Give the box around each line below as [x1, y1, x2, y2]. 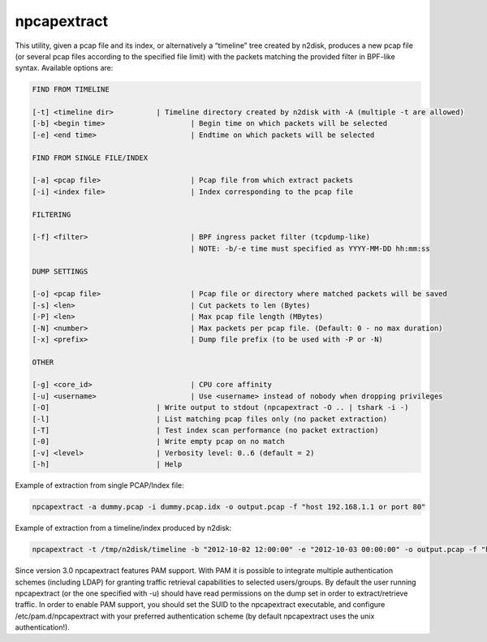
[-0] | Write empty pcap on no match [32, 437, 285, 446]
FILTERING [32, 209, 71, 219]
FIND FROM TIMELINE [32, 85, 110, 94]
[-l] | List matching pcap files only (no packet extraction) [32, 414, 388, 424]
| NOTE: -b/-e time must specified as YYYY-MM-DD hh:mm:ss [190, 243, 430, 253]
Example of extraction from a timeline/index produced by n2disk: [15, 524, 232, 533]
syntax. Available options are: [15, 63, 114, 73]
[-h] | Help [32, 459, 183, 469]
